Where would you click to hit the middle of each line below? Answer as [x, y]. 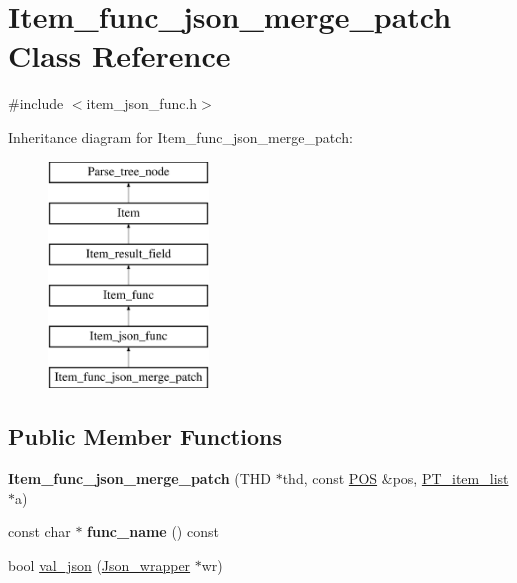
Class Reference [119, 55]
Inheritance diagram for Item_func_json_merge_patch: [180, 136]
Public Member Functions [145, 436]
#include [36, 103]
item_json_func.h [142, 103]
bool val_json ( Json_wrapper [99, 564]
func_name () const [153, 531]
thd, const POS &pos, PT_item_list [395, 478]
